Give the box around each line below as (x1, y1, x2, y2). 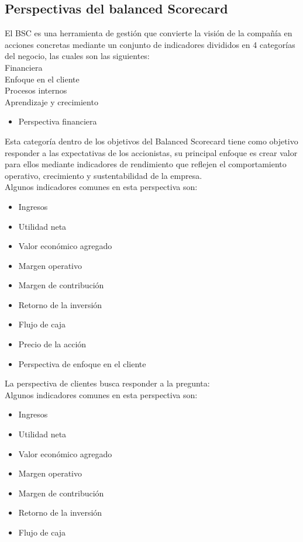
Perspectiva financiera (18, 115, 97, 127)
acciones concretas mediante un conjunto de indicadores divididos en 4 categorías (5, 38, 295, 50)
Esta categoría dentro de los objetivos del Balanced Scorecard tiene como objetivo (5, 134, 298, 147)
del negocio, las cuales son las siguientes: (5, 50, 150, 62)
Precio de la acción (18, 338, 87, 350)
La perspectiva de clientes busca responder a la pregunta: (5, 377, 210, 389)
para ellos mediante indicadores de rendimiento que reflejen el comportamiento (5, 158, 287, 170)
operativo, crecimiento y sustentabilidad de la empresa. (5, 169, 202, 181)
